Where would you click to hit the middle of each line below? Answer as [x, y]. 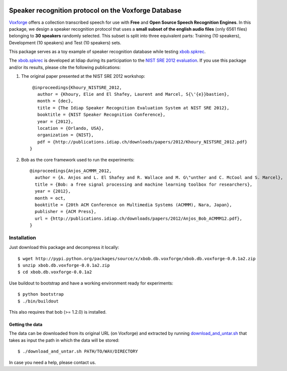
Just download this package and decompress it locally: [64, 247]
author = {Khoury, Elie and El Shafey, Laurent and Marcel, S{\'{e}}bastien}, [133, 94]
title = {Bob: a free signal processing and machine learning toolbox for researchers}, [143, 184]
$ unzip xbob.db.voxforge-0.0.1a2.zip [64, 265]
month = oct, [50, 198]
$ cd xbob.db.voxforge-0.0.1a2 [55, 272]
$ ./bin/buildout [38, 301]
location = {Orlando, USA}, [71, 128]
